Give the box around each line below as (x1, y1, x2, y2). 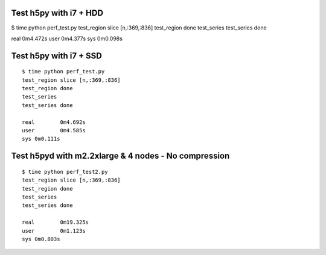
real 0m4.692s (22, 118, 86, 126)
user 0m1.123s (22, 227, 86, 234)
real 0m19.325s (22, 219, 89, 226)
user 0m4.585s (22, 127, 86, 134)
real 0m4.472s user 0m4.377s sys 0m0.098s (11, 35, 123, 42)
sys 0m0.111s (22, 135, 60, 143)
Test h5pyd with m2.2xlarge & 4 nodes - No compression (11, 151, 230, 161)
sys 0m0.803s (22, 235, 60, 242)
